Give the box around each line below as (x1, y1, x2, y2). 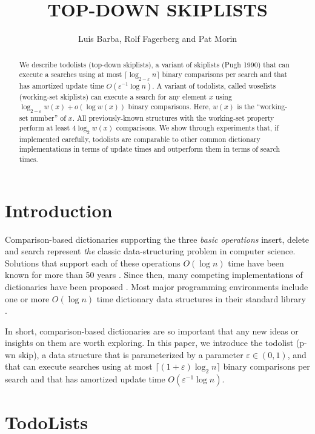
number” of (30, 112, 66, 123)
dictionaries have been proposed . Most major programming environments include (5, 280, 308, 293)
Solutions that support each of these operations (5, 256, 181, 269)
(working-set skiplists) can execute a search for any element (19, 91, 207, 101)
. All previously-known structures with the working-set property (72, 112, 274, 123)
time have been (228, 256, 284, 269)
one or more (5, 292, 50, 305)
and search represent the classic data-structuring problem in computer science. (5, 245, 296, 257)
